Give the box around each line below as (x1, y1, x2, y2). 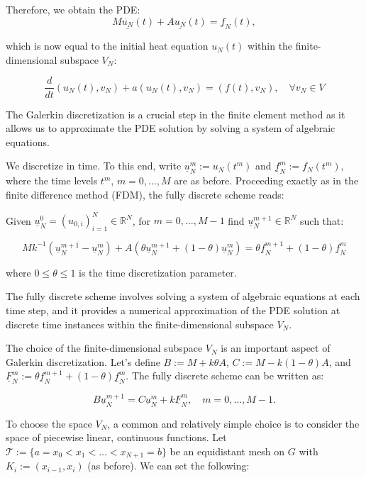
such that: (300, 213, 344, 227)
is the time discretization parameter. (79, 265, 237, 279)
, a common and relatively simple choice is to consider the (107, 416, 360, 430)
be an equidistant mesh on (170, 443, 285, 458)
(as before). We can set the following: (87, 458, 250, 473)
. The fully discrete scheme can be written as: (126, 368, 324, 383)
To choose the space (6, 416, 92, 430)
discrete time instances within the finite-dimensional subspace (6, 316, 274, 331)
